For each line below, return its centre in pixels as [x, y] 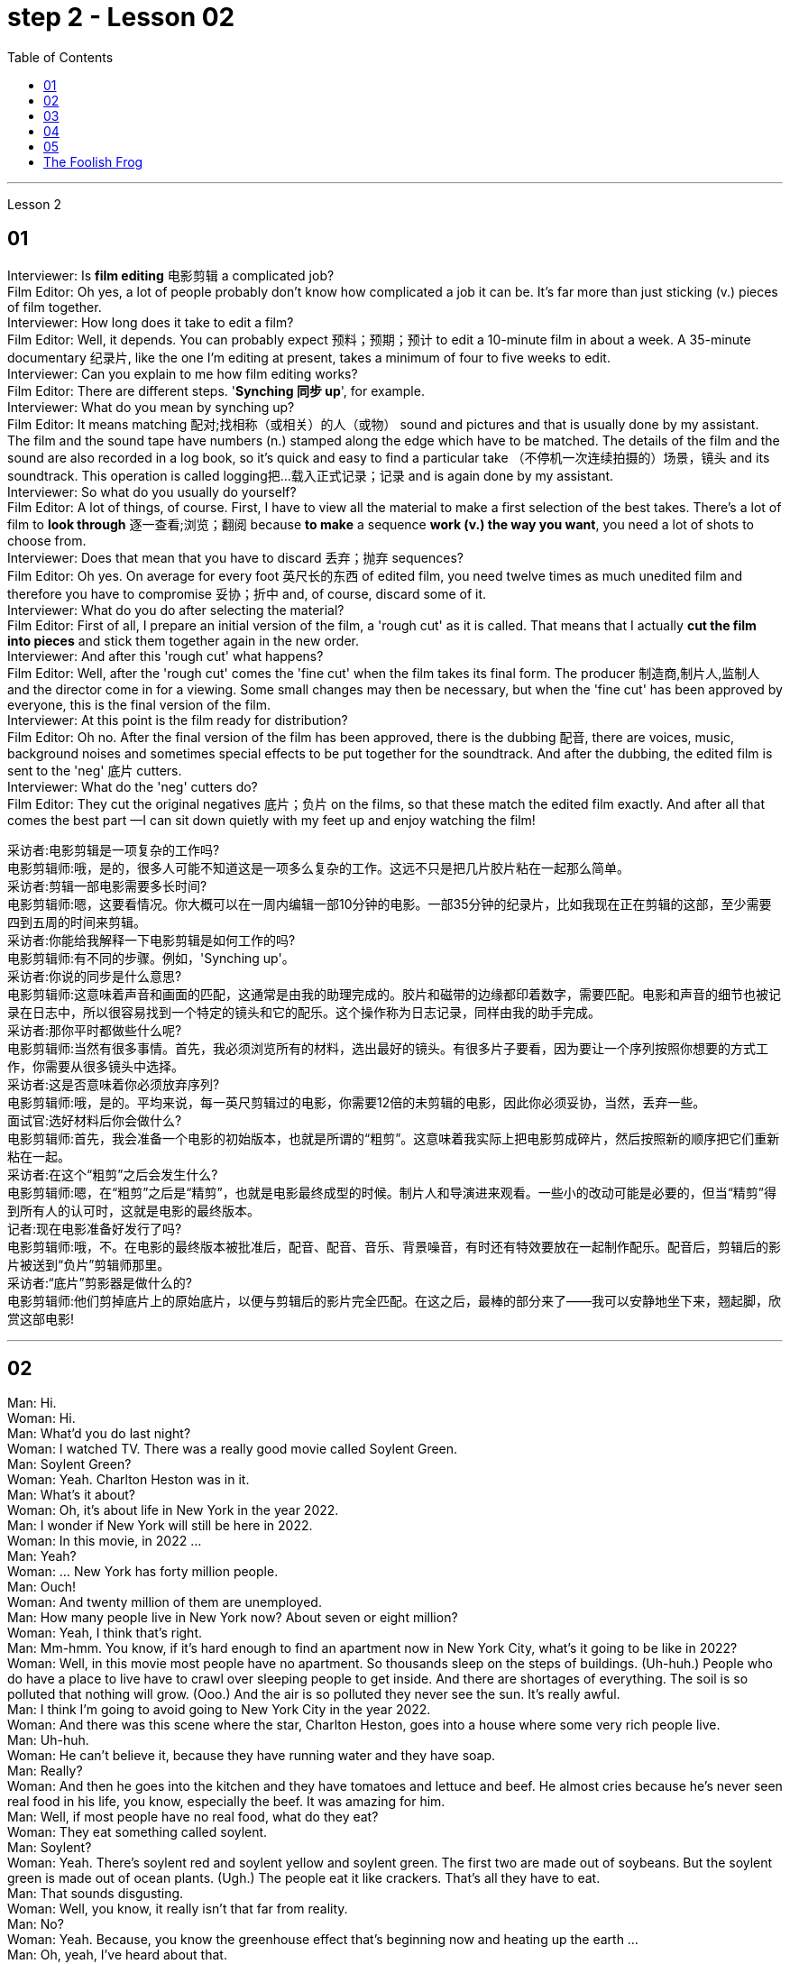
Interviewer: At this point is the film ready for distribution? [178, 720]
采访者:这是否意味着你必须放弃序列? [114, 1084]
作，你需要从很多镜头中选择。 [96, 1066]
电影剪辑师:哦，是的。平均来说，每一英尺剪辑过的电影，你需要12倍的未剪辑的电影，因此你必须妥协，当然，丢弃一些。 [357, 1102]
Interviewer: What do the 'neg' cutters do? [133, 786]
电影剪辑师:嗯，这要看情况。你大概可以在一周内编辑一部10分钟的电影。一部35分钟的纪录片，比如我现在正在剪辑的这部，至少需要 [390, 904]
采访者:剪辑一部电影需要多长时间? [107, 886]
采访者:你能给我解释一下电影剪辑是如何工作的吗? [152, 940]
